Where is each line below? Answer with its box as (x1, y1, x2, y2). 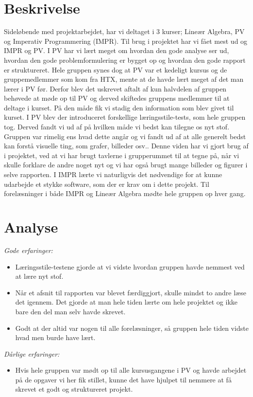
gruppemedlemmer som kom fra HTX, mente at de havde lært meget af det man (4, 74, 244, 84)
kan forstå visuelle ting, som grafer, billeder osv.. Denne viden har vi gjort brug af (4, 141, 249, 151)
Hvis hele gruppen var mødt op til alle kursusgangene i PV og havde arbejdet (15, 365, 247, 375)
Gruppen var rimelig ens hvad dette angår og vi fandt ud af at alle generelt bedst (4, 131, 246, 141)
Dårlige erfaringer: (4, 348, 60, 359)
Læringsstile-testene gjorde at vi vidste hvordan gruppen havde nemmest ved (15, 261, 245, 271)
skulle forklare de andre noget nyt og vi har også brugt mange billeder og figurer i (4, 160, 248, 170)
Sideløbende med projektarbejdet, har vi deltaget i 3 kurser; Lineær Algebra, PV (4, 26, 245, 36)
